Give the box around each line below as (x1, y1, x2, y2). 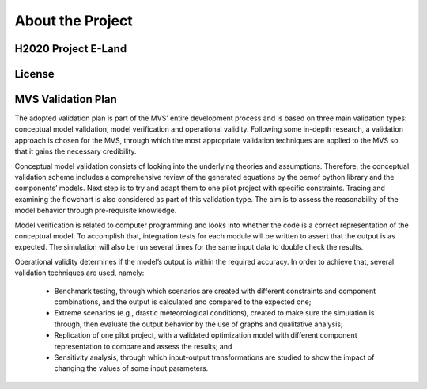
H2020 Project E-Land (14, 42, 127, 55)
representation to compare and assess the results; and (54, 341, 232, 351)
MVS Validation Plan (14, 93, 118, 106)
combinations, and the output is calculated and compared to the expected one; (54, 297, 312, 307)
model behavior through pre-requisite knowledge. (14, 206, 177, 215)
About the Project (14, 12, 134, 29)
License (14, 67, 55, 81)
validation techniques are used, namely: (14, 268, 145, 277)
